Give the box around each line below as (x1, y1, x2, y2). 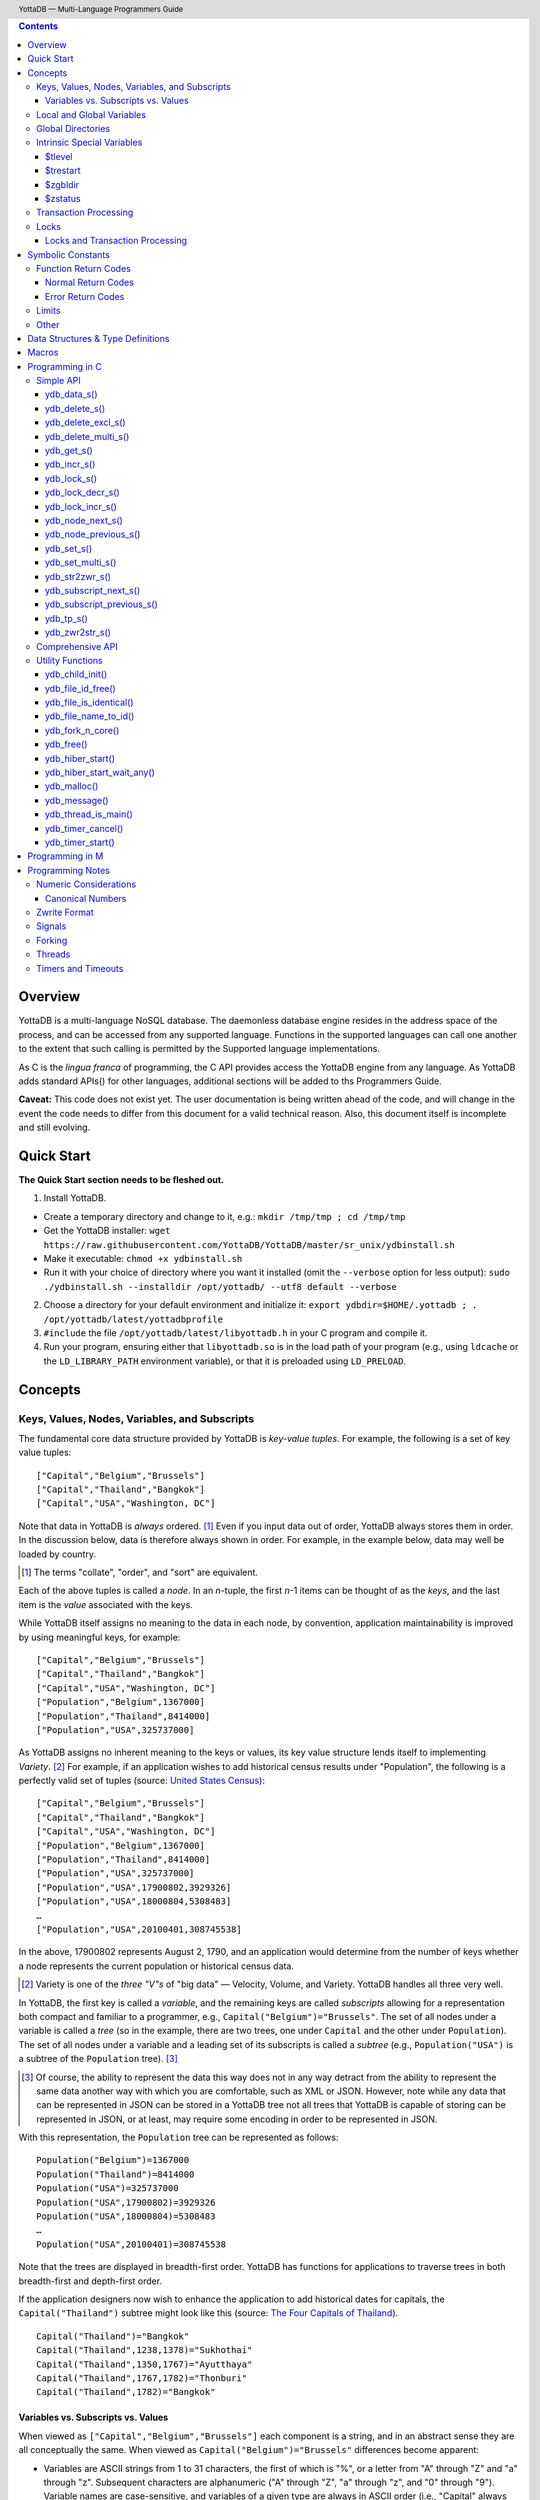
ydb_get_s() (45, 445, 94, 457)
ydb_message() (45, 794, 109, 806)
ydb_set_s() (45, 542, 93, 554)
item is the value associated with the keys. (18, 1598, 194, 1610)
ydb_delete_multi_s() (45, 430, 130, 442)
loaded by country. (18, 1548, 97, 1560)
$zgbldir (45, 178, 80, 190)
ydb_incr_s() (45, 458, 96, 470)
